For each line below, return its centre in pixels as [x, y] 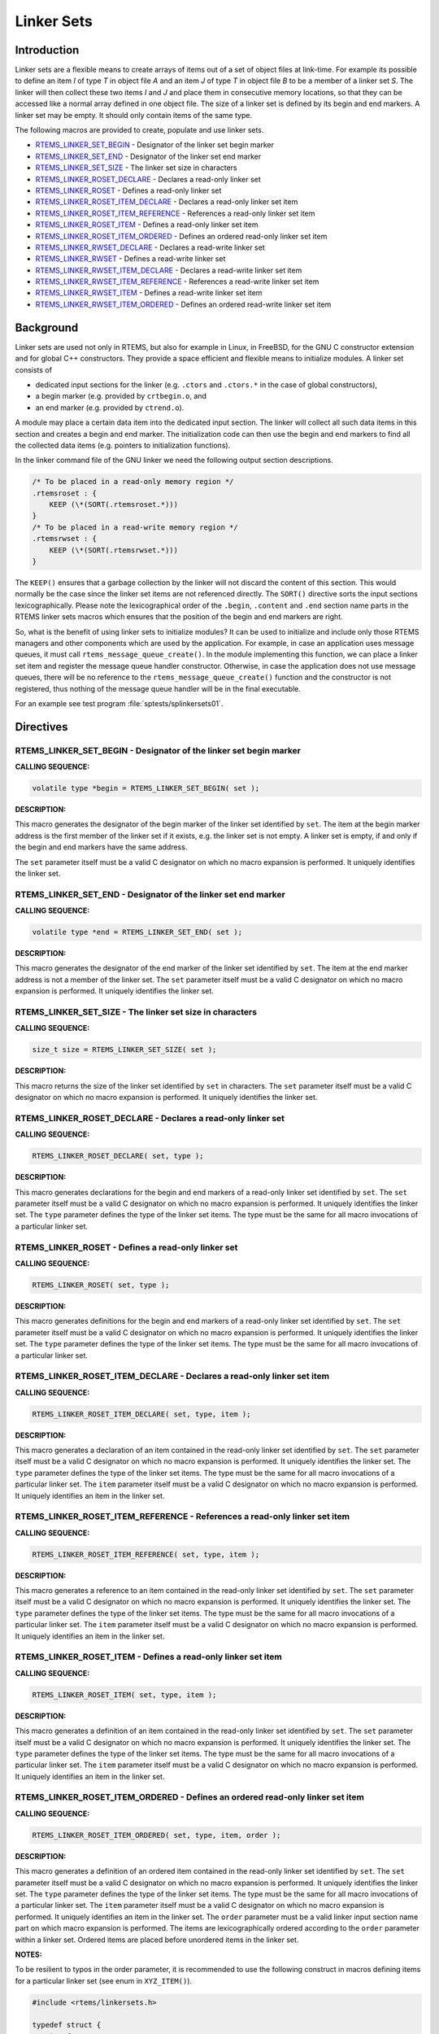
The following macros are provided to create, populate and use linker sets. [139, 130]
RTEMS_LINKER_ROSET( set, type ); [101, 1285]
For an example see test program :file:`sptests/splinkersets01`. [119, 703]
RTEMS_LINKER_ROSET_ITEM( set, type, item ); [124, 1695]
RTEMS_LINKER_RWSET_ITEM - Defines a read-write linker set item [149, 293]
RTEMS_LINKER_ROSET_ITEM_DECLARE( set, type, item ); [141, 1414]
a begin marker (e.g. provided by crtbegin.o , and [121, 396]
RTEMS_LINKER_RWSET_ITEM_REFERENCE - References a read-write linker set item [177, 282]
